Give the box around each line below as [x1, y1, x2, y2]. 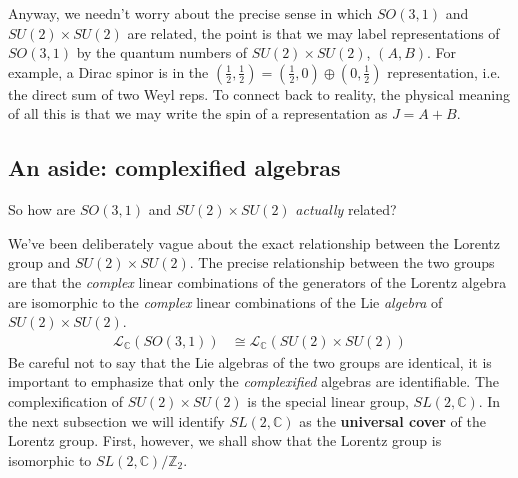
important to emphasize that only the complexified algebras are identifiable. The [8, 371, 500, 392]
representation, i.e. [387, 61, 501, 82]
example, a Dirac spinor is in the [8, 61, 209, 82]
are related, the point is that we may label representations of [127, 22, 500, 43]
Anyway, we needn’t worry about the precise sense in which [8, 3, 373, 23]
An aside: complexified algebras [8, 152, 341, 183]
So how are [8, 199, 76, 220]
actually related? [295, 199, 397, 220]
